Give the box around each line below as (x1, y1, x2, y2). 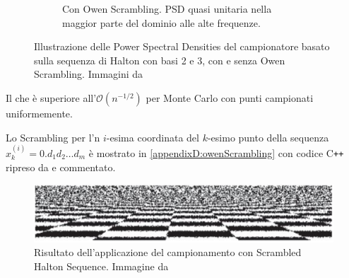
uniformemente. (6, 105, 73, 120)
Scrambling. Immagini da (34, 66, 143, 81)
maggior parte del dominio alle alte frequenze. (62, 15, 261, 30)
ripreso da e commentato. (6, 159, 116, 174)
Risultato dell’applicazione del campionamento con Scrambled (34, 245, 302, 260)
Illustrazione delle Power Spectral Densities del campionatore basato (34, 39, 330, 54)
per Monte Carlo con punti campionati (146, 90, 314, 105)
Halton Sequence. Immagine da (34, 258, 169, 273)
